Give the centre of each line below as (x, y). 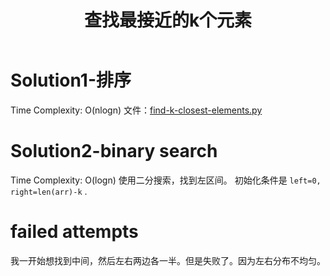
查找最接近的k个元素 (168, 20)
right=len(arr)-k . (49, 191)
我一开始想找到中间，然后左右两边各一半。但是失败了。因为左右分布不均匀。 (168, 260)
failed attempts (74, 232)
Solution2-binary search (114, 151)
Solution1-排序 (71, 80)
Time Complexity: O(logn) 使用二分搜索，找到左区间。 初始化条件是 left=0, (166, 180)
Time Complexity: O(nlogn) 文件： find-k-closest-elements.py (136, 110)
